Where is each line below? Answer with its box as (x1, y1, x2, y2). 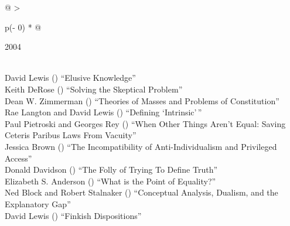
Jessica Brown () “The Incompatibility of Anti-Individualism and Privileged (5, 140, 277, 152)
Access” (5, 152, 32, 164)
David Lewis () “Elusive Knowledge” (5, 71, 136, 84)
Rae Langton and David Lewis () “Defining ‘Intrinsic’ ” (5, 106, 202, 118)
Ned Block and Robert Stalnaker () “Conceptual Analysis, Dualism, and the (5, 186, 278, 198)
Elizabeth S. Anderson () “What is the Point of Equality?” (5, 174, 216, 187)
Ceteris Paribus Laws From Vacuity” (5, 129, 137, 141)
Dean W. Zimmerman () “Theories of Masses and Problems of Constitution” (5, 94, 279, 107)
